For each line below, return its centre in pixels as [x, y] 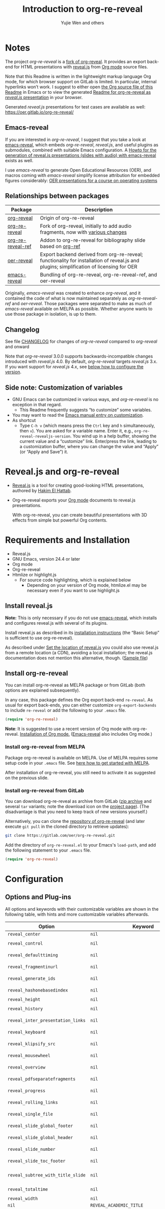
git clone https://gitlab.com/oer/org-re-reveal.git [60, 835]
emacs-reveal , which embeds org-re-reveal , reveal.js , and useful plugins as [82, 144]
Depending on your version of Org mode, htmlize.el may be [87, 585]
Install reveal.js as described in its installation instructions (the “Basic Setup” [82, 633]
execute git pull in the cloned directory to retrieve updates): [67, 826]
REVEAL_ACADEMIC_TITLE [117, 1205]
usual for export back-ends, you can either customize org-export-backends [81, 705]
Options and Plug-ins [38, 897]
